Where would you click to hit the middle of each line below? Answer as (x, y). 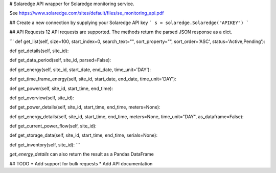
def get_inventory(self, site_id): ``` (45, 145)
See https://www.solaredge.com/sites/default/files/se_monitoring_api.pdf (87, 13)
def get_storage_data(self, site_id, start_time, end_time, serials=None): (84, 135)
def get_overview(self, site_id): (42, 98)
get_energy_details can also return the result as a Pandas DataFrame (82, 154)
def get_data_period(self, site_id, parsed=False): (60, 60)
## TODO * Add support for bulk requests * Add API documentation (81, 163)
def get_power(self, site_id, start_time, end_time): (61, 88)
